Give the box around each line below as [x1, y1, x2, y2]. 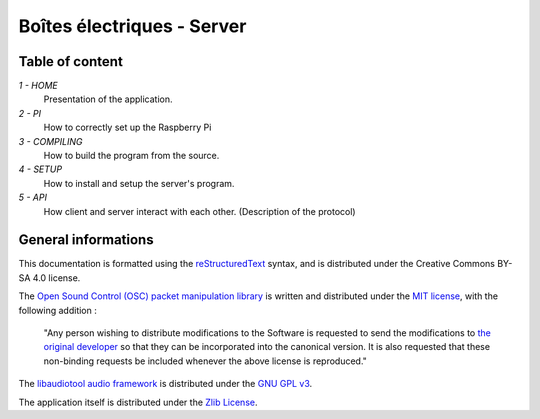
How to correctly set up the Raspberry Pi [43, 121, 212, 134]
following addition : [18, 304, 97, 316]
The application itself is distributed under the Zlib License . [18, 396, 258, 408]
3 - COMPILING [18, 135, 83, 147]
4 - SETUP [18, 163, 63, 175]
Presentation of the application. [43, 93, 173, 105]
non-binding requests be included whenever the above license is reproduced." [43, 355, 367, 367]
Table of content [18, 53, 124, 70]
